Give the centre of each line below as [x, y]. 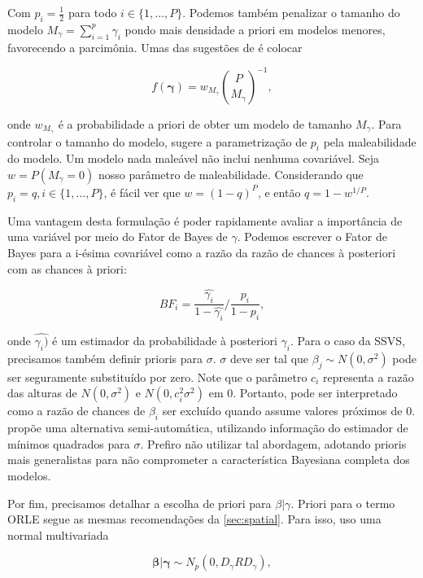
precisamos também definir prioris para [105, 359]
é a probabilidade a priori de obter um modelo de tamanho [205, 123]
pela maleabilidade [370, 141]
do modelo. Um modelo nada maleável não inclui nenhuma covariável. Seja [193, 158]
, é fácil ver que [142, 192]
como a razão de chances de [76, 411]
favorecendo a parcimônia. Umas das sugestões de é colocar [155, 47]
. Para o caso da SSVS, [348, 341]
